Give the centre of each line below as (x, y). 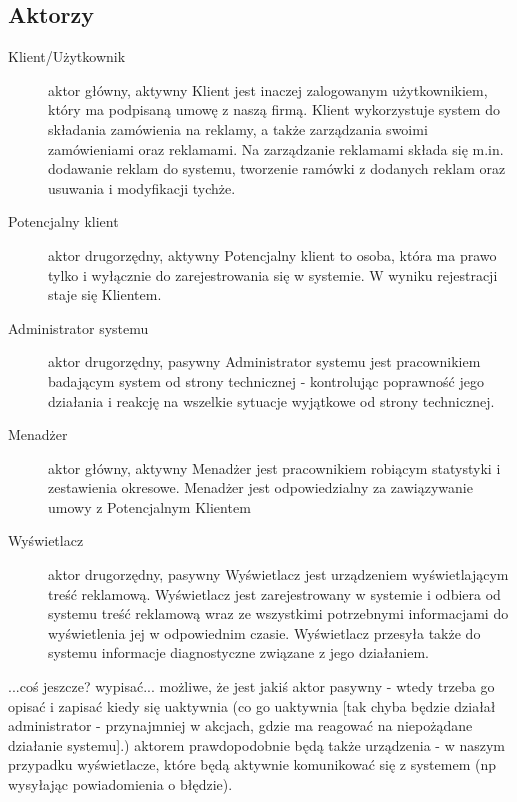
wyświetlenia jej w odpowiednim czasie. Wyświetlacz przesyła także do (264, 632)
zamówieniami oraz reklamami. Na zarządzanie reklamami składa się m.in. (276, 148)
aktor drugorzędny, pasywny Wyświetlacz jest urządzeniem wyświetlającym (278, 574)
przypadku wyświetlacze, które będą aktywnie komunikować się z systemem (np (252, 764)
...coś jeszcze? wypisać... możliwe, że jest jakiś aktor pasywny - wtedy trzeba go (251, 686)
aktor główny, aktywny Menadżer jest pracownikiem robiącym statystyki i (274, 467)
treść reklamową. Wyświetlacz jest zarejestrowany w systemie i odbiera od (274, 593)
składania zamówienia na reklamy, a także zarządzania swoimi (238, 128)
